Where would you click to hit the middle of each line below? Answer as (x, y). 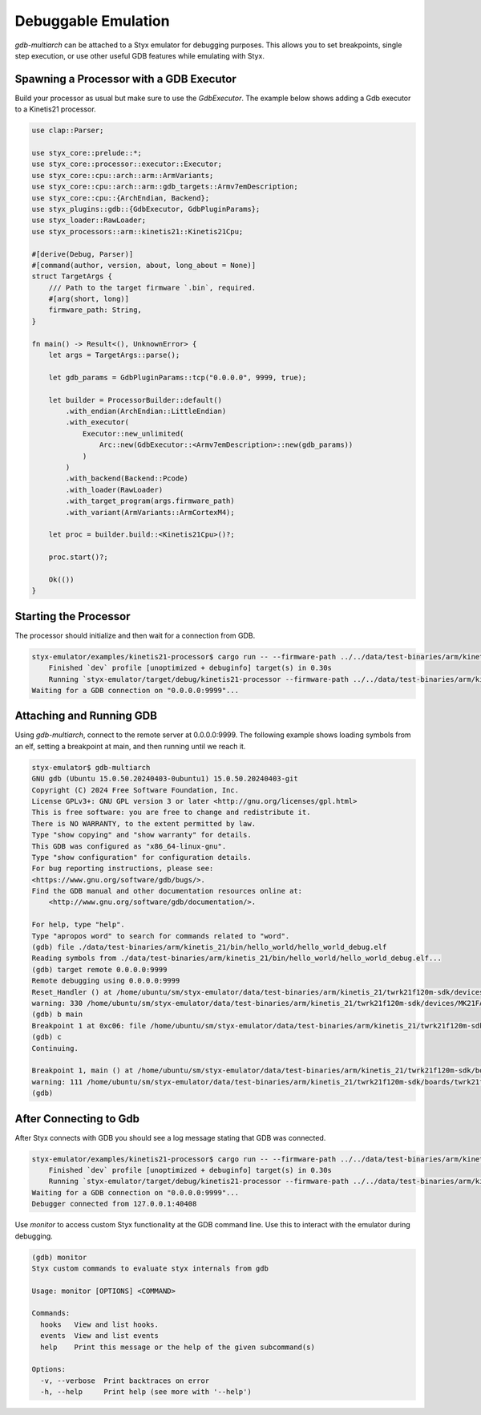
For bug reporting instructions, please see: (123, 869)
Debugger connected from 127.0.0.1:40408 (114, 1204)
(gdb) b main (57, 1014)
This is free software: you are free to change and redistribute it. (171, 813)
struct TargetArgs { (72, 276)
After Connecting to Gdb (77, 1119)
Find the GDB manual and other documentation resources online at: (167, 891)
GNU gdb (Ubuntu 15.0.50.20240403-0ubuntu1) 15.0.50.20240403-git (165, 779)
